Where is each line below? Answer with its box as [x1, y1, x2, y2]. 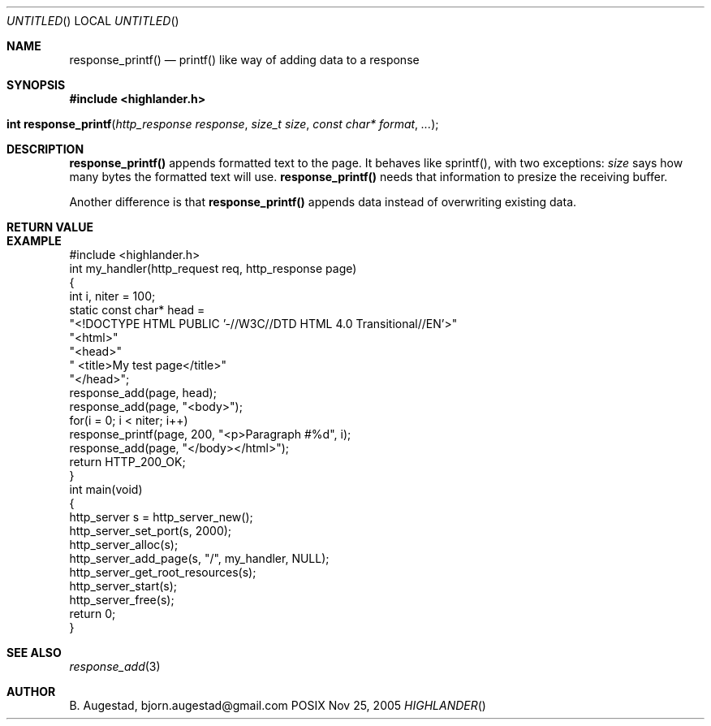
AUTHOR [6, 685, 56, 698]
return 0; [69, 607, 116, 620]
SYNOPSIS [6, 78, 66, 92]
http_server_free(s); [69, 593, 175, 607]
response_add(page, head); [69, 386, 217, 400]
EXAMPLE [6, 234, 62, 248]
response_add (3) [69, 659, 161, 673]
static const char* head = [69, 303, 205, 317]
